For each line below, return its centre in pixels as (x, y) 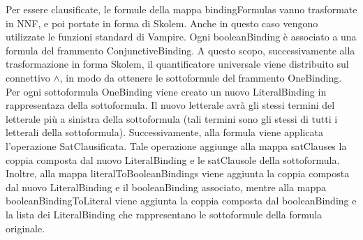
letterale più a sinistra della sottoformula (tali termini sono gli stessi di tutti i (172, 118)
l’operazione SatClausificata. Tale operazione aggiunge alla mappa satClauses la (176, 145)
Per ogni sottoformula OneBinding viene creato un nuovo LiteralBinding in (166, 91)
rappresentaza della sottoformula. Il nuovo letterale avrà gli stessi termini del (170, 105)
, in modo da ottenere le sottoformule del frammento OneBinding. (201, 77)
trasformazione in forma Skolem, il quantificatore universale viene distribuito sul (177, 64)
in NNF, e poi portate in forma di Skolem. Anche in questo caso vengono (162, 23)
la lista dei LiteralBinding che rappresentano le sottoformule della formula (164, 214)
